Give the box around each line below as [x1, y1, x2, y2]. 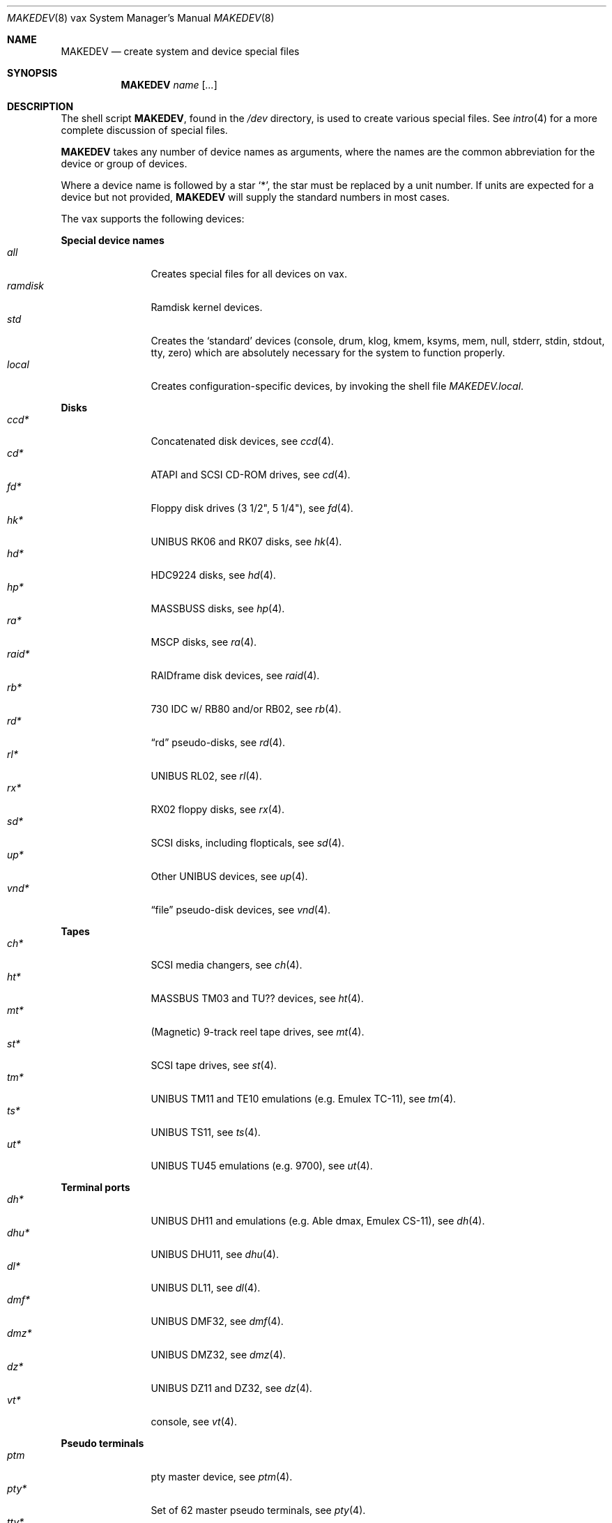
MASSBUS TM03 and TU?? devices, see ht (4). [151, 992, 364, 1004]
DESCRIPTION [7, 100, 74, 112]
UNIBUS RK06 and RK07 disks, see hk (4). [151, 536, 342, 547]
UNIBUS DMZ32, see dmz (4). [151, 1349, 286, 1361]
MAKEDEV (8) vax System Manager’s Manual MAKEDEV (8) [7, 12, 275, 24]
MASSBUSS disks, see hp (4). [151, 603, 285, 614]
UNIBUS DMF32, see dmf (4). [151, 1315, 284, 1327]
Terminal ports [61, 1181, 130, 1193]
